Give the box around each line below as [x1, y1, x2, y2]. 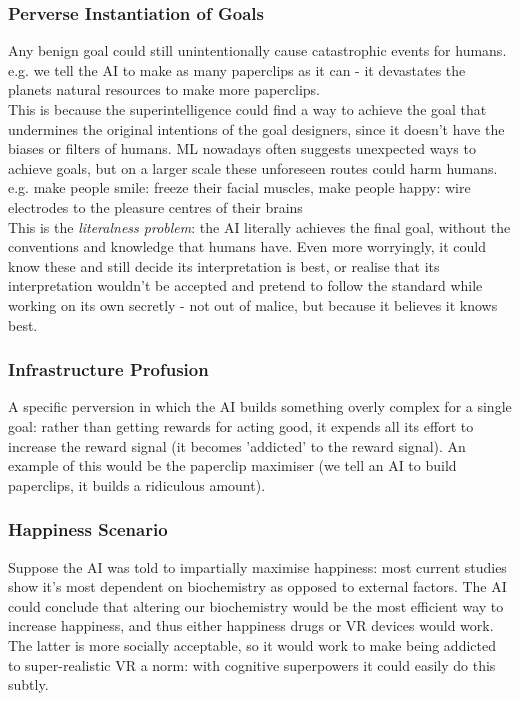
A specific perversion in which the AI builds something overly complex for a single [8, 396, 512, 417]
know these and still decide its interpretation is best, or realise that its [8, 255, 440, 276]
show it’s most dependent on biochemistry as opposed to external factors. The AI [8, 576, 507, 597]
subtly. [8, 674, 49, 695]
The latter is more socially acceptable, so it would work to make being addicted [8, 634, 496, 655]
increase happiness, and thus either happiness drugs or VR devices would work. [8, 615, 494, 636]
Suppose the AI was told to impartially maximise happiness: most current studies [8, 556, 507, 577]
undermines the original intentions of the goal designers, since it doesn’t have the [8, 118, 505, 139]
